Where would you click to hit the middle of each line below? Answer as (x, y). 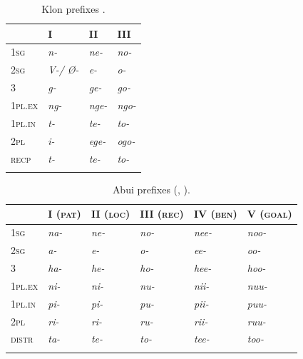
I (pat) (65, 214)
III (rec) (162, 214)
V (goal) (269, 214)
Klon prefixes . (73, 9)
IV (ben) (215, 214)
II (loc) (111, 214)
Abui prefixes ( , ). (151, 189)
